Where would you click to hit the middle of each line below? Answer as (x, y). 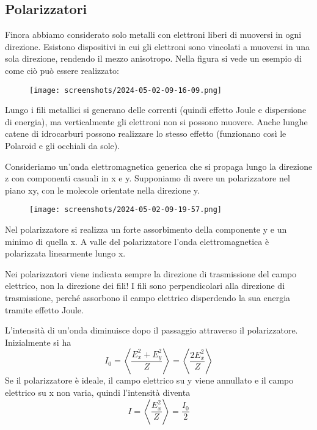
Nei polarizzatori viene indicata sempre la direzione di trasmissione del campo (151, 273)
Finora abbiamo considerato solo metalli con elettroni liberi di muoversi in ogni (153, 35)
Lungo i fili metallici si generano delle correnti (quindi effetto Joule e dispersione (156, 110)
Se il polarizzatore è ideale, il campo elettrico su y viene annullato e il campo (149, 380)
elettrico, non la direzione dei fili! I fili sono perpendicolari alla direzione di (145, 286)
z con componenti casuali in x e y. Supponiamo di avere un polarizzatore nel (148, 178)
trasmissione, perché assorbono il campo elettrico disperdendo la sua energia (148, 298)
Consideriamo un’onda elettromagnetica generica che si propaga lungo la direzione (159, 166)
